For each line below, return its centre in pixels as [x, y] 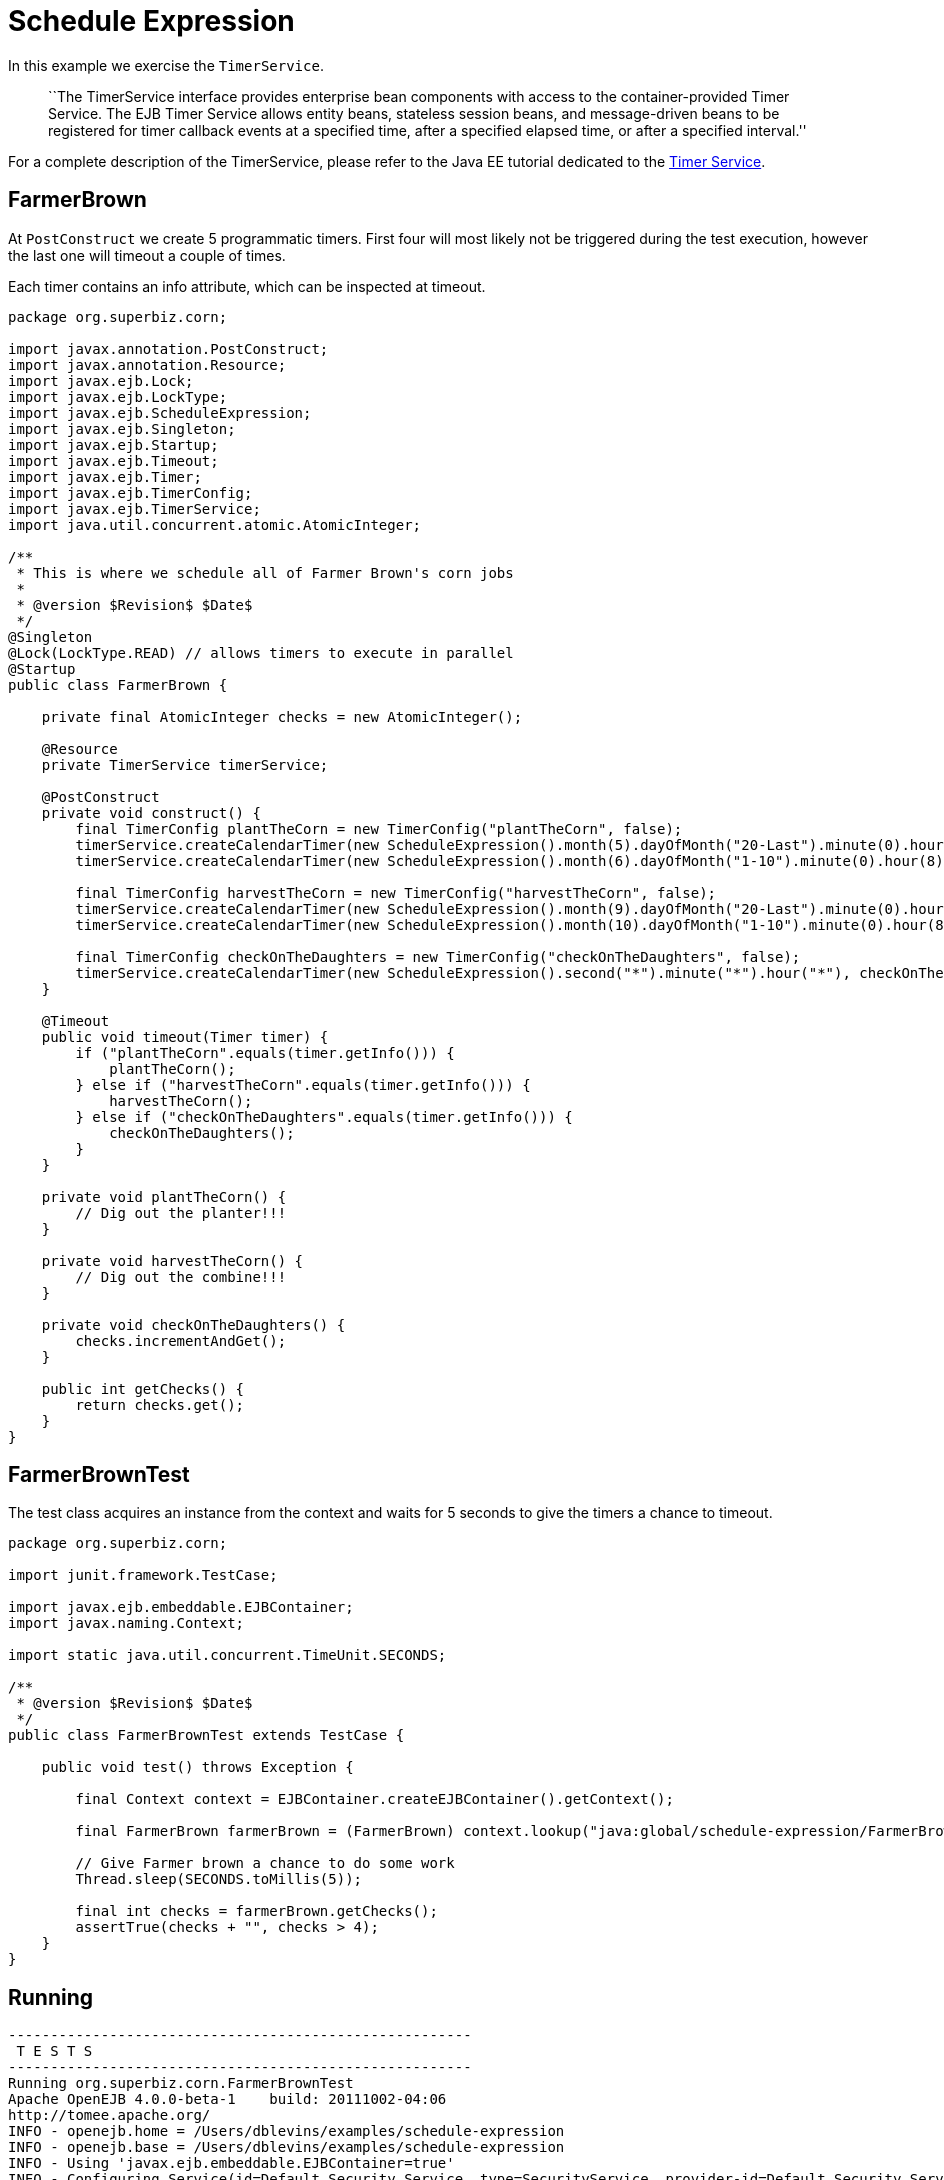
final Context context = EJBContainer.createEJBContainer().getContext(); [374, 1799]
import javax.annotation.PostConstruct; [168, 348]
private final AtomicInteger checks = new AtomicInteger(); [282, 716]
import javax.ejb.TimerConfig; [130, 492]
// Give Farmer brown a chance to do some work [265, 1863]
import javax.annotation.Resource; [147, 364]
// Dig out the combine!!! [181, 1276]
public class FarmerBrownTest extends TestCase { [206, 1735]
